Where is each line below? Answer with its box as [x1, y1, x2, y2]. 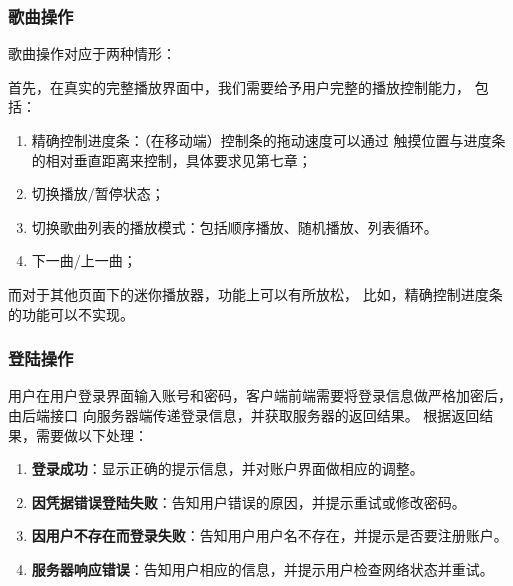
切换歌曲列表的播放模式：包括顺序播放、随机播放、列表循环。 [31, 216, 438, 237]
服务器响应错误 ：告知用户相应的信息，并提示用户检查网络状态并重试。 [31, 558, 494, 579]
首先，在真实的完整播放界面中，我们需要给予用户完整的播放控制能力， [8, 76, 470, 97]
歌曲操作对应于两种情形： [8, 43, 176, 64]
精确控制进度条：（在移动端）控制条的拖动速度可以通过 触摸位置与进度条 [31, 130, 506, 150]
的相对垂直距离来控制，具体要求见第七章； [31, 149, 312, 170]
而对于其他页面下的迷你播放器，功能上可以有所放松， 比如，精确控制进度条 [8, 283, 503, 304]
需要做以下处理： [35, 424, 148, 445]
